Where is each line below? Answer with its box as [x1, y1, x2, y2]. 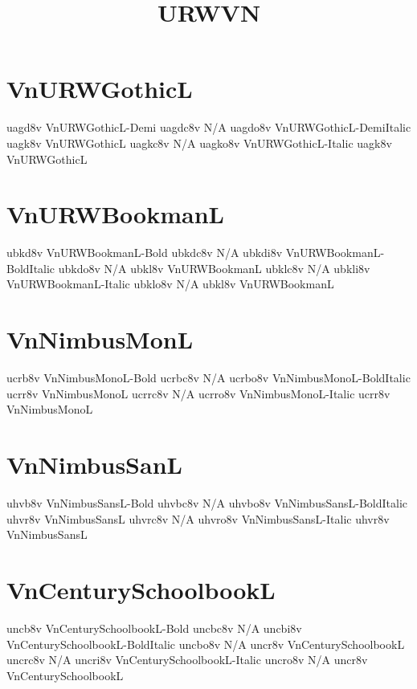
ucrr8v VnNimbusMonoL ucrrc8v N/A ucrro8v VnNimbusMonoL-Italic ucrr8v [6, 385, 390, 402]
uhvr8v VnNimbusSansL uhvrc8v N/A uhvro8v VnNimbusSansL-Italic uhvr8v [6, 510, 390, 527]
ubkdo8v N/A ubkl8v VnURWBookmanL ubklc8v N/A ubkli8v [58, 259, 370, 276]
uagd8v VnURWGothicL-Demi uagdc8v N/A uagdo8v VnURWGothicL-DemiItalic [6, 119, 411, 136]
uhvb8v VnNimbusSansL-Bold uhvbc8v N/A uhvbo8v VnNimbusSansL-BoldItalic [6, 495, 408, 512]
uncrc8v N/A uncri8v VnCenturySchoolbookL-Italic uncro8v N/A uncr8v [6, 651, 368, 668]
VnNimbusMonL [6, 323, 194, 356]
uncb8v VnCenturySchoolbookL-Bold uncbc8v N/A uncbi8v [6, 619, 302, 636]
